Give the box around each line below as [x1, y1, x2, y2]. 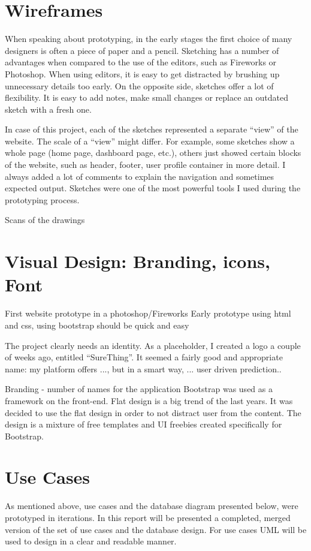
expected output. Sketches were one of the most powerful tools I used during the [5, 182, 301, 194]
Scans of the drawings [5, 213, 85, 226]
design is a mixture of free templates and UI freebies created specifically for [5, 418, 282, 430]
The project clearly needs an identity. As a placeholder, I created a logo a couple [5, 339, 301, 351]
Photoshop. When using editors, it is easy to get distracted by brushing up [5, 67, 280, 80]
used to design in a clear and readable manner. [5, 535, 177, 547]
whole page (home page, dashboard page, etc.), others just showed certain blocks [5, 146, 301, 159]
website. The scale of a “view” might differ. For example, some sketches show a [5, 134, 295, 147]
